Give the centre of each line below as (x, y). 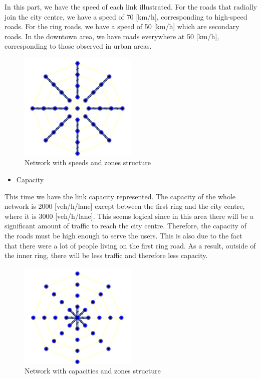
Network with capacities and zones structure (93, 371)
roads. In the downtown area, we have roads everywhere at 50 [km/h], (112, 36)
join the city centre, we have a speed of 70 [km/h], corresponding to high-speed (126, 16)
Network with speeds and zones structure (88, 162)
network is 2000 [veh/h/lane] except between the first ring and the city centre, (125, 206)
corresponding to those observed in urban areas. (78, 46)
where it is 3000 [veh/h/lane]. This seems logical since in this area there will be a (129, 216)
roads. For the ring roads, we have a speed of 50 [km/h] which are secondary (122, 26)
